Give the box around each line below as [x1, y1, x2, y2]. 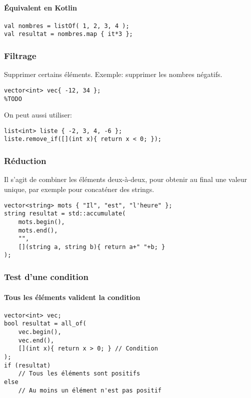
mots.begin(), [18, 218, 65, 225]
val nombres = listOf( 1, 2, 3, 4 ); [4, 22, 129, 29]
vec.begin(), [18, 328, 61, 336]
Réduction [4, 154, 46, 167]
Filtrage [4, 49, 36, 62]
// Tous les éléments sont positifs [18, 370, 140, 377]
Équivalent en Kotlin [4, 2, 77, 12]
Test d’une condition [4, 270, 88, 283]
